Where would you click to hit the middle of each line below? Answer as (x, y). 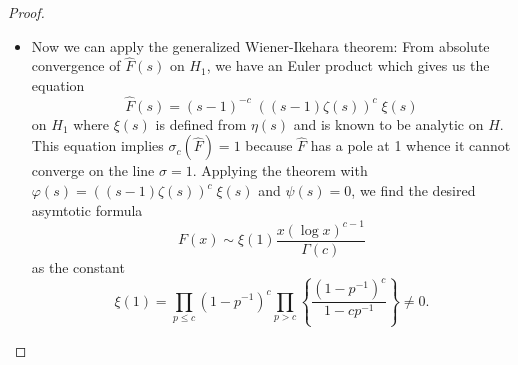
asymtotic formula (87, 209)
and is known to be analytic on (388, 123)
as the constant (78, 266)
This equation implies (97, 145)
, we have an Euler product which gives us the (348, 65)
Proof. (26, 12)
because (269, 145)
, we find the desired (413, 190)
